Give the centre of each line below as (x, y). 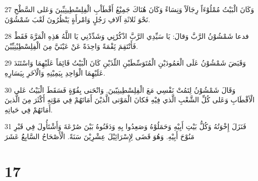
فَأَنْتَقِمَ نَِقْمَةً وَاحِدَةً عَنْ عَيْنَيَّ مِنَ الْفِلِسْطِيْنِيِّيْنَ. (71, 46)
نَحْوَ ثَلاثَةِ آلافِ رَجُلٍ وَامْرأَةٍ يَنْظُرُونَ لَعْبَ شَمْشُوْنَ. (77, 19)
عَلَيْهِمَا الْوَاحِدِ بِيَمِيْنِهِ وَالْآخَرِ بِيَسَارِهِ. (55, 72)
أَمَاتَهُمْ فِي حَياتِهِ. (29, 109)
